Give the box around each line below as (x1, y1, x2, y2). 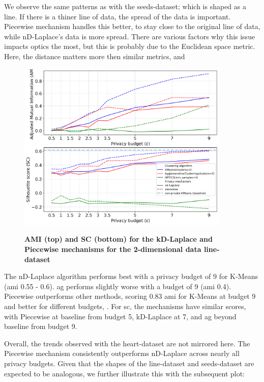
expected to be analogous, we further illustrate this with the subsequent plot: (4, 368, 245, 378)
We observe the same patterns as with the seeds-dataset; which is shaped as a (4, 1, 246, 11)
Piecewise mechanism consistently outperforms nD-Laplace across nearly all (4, 348, 240, 359)
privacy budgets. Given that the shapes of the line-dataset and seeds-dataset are (4, 358, 254, 368)
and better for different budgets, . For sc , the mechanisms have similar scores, (4, 300, 246, 311)
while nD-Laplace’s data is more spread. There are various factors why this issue (4, 31, 255, 41)
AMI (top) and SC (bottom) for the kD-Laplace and (24, 234, 213, 244)
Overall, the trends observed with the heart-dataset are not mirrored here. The (4, 338, 250, 348)
